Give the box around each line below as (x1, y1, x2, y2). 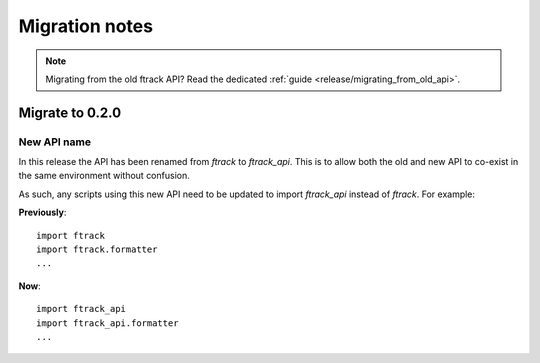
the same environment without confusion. (18, 170, 190, 182)
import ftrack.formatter (36, 244, 158, 255)
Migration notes (18, 15, 154, 37)
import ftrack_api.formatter (36, 317, 179, 329)
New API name (18, 135, 92, 149)
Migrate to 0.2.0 (18, 104, 122, 121)
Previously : (18, 206, 67, 219)
